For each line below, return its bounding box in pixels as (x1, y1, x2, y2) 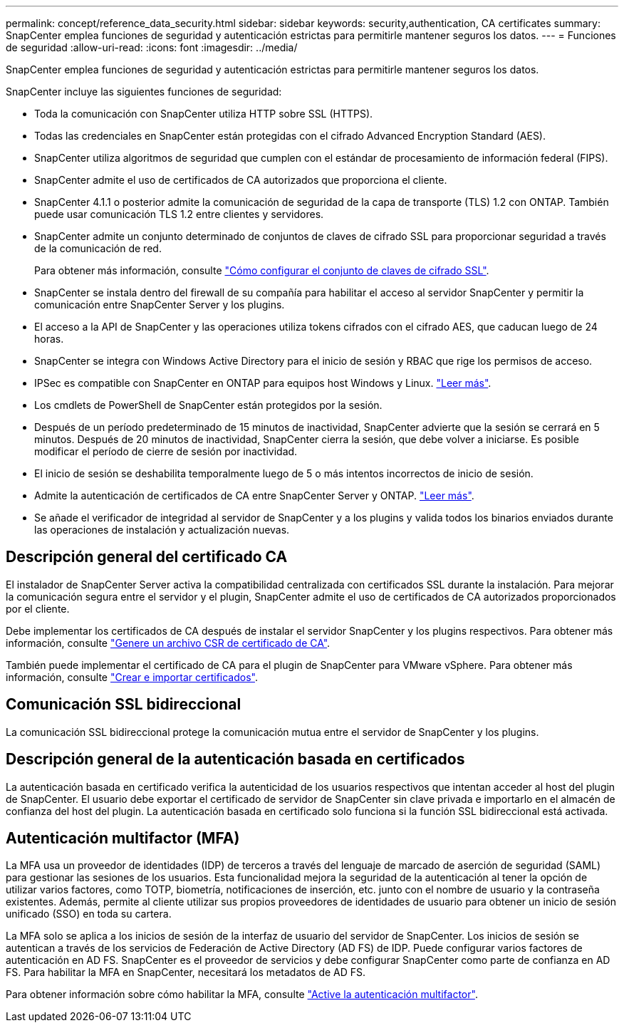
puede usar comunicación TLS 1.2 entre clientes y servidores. (34, 208, 324, 220)
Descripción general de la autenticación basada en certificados (6, 750, 465, 769)
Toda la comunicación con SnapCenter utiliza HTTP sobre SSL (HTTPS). (34, 108, 373, 120)
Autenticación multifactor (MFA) (6, 829, 240, 847)
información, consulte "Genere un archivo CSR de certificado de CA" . (6, 636, 331, 649)
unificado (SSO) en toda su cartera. (6, 908, 172, 920)
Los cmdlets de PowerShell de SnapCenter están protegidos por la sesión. (34, 399, 383, 411)
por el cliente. (6, 602, 70, 615)
